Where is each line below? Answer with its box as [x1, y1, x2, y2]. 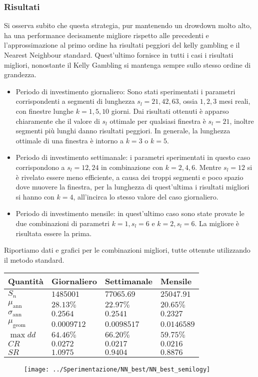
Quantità [8, 275, 44, 287]
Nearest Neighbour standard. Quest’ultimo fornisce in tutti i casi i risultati [4, 50, 233, 60]
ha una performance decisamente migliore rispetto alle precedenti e [4, 30, 209, 40]
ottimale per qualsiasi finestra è [109, 115, 206, 126]
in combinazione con [101, 161, 163, 172]
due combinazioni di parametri [15, 218, 109, 228]
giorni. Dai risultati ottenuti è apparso [111, 105, 229, 116]
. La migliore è [194, 218, 239, 228]
